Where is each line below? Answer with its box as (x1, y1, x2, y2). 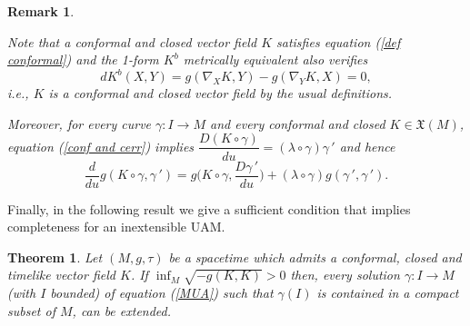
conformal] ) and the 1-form (7, 50, 159, 69)
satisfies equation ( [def (276, 32, 401, 51)
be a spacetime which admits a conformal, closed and (168, 247, 462, 266)
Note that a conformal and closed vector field (7, 32, 257, 51)
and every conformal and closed (210, 114, 385, 133)
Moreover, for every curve (7, 114, 152, 133)
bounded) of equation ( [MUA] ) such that (50, 283, 274, 302)
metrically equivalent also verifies (183, 50, 368, 69)
